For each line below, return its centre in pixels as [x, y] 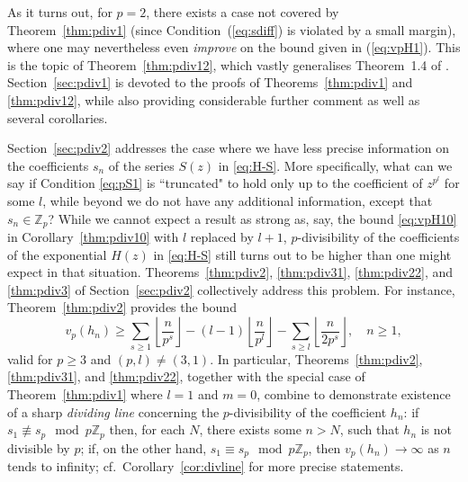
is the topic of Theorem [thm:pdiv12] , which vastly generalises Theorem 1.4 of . [228, 64]
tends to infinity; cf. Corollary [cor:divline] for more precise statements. [206, 466]
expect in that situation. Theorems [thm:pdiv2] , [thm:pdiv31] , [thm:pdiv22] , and [230, 272]
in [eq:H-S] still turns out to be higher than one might [302, 254]
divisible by [39, 447]
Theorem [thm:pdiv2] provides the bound [122, 307]
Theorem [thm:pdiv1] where [85, 393]
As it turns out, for [60, 12]
